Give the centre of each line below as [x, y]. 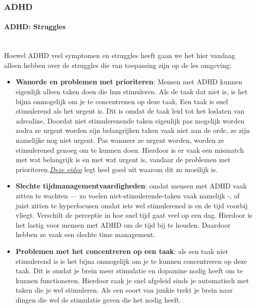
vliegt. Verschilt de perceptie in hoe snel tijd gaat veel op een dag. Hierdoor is [134, 215]
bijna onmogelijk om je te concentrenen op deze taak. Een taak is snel [122, 101]
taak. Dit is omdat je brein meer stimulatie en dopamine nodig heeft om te [129, 271]
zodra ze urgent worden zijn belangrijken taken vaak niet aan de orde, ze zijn [133, 130]
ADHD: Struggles [35, 27]
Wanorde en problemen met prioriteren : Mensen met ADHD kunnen [129, 82]
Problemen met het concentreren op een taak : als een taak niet [122, 251]
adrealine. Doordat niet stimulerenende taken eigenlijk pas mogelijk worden [130, 120]
